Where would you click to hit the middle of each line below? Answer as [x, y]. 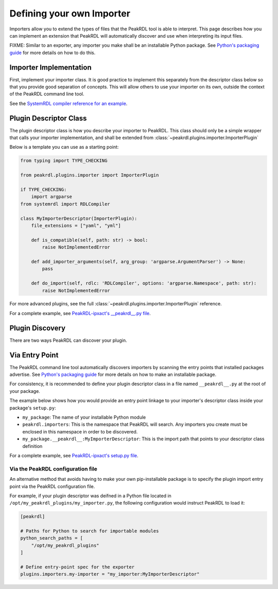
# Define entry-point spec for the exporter [77, 567]
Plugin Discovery [38, 328]
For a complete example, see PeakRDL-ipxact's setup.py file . [74, 455]
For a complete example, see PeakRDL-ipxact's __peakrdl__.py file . [80, 313]
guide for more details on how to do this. [53, 53]
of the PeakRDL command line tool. [47, 94]
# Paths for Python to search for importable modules [90, 531]
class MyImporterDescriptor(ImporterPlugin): [79, 218]
